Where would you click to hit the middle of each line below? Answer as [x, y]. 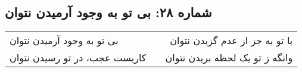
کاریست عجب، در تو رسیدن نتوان [78, 58]
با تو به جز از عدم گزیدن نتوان [231, 40]
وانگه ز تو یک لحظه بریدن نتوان [229, 58]
